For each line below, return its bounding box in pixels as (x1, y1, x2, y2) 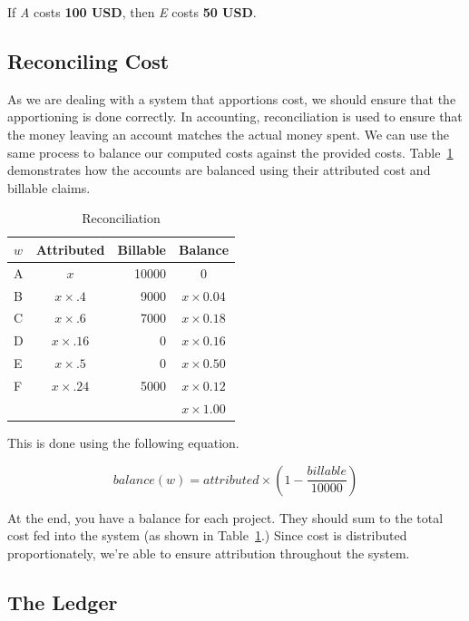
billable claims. (7, 178, 91, 197)
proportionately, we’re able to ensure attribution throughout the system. (7, 543, 410, 562)
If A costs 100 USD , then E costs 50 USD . (7, 3, 257, 21)
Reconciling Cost (7, 46, 170, 74)
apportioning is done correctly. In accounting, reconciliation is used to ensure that (7, 107, 463, 126)
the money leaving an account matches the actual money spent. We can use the (7, 124, 450, 143)
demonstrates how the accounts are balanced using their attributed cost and (7, 160, 431, 180)
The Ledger (7, 587, 118, 616)
